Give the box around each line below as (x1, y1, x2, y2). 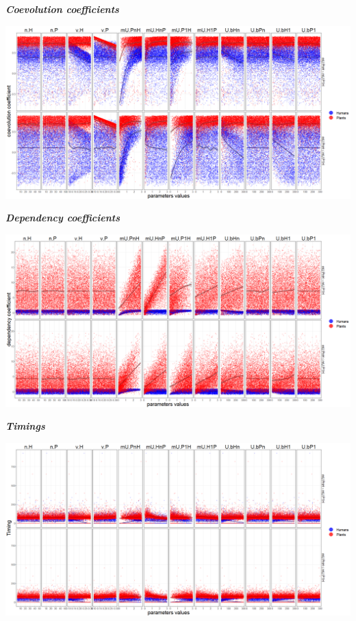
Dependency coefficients (5, 210, 120, 225)
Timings (5, 419, 45, 433)
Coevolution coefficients (5, 2, 119, 16)
